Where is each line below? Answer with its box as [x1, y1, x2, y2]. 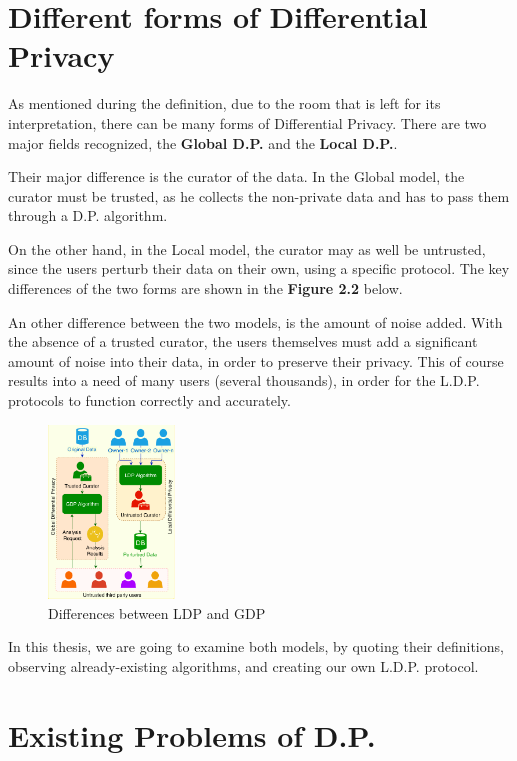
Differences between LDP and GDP [48, 602, 266, 623]
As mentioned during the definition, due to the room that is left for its [8, 93, 441, 114]
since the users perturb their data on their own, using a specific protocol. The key [8, 258, 510, 279]
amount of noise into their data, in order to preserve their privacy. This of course [8, 350, 504, 371]
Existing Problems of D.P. [8, 714, 376, 755]
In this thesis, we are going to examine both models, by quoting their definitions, [8, 636, 504, 657]
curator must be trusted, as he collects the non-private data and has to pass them [8, 185, 510, 206]
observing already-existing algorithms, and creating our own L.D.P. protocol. [8, 655, 479, 676]
